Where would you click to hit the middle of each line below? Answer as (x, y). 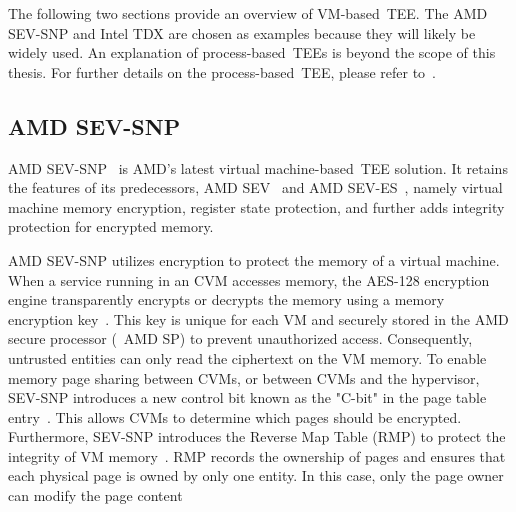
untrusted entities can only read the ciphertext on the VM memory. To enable (247, 357)
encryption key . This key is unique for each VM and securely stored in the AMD (258, 318)
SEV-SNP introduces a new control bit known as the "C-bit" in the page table (247, 397)
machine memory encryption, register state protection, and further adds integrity (256, 206)
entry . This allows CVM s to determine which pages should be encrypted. (235, 416)
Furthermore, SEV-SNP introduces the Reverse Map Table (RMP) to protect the (257, 436)
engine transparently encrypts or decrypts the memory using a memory (226, 299)
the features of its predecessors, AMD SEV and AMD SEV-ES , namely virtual (255, 187)
